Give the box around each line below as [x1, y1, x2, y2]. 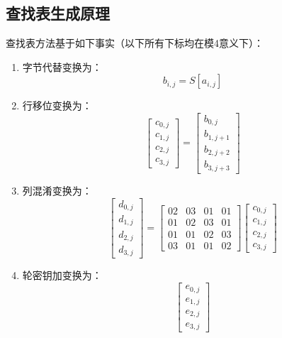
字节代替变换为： [22, 59, 102, 74]
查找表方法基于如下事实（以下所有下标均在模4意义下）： [6, 36, 264, 50]
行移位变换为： [22, 98, 92, 113]
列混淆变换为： [22, 182, 92, 197]
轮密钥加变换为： [22, 268, 102, 283]
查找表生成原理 [6, 2, 110, 24]
